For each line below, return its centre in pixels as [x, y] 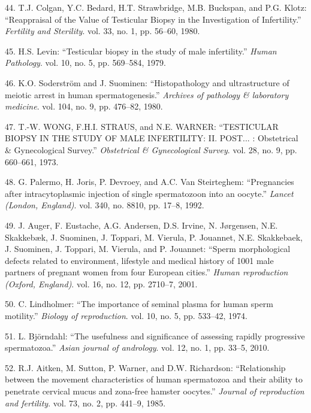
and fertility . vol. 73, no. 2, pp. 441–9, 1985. [85, 403]
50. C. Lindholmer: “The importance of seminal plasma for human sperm [139, 304]
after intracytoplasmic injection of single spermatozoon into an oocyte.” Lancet [149, 193]
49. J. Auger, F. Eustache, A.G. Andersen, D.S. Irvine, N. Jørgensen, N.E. [141, 225]
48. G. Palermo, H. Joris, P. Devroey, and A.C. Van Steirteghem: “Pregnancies [150, 182]
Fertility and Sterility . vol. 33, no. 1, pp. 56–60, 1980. [102, 31]
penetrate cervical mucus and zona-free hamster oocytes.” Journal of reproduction [155, 391]
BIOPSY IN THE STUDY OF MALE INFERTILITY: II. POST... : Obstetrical [152, 138]
